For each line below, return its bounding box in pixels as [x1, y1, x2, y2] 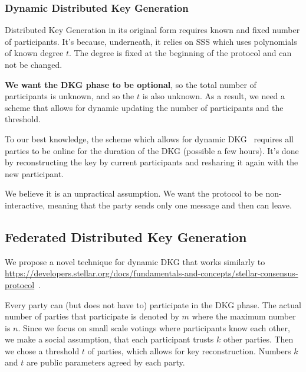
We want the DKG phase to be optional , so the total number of [5, 78, 256, 90]
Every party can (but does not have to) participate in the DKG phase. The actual [5, 298, 301, 311]
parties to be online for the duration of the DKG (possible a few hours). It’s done [5, 144, 299, 156]
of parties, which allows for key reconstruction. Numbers [87, 344, 291, 357]
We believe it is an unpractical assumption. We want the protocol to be [5, 187, 263, 200]
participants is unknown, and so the [5, 90, 134, 102]
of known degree [5, 47, 64, 59]
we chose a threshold [5, 344, 80, 357]
